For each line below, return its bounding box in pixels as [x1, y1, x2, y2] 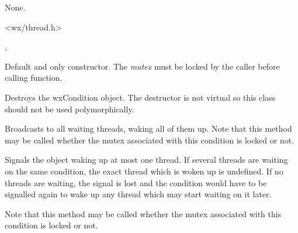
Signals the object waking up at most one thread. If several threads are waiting [5, 153, 288, 166]
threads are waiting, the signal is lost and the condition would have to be [5, 176, 267, 189]
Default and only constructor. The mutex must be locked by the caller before [5, 60, 280, 72]
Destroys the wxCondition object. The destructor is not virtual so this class [5, 91, 276, 103]
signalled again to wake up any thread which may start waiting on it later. [5, 188, 272, 200]
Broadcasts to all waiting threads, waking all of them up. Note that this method [5, 122, 292, 135]
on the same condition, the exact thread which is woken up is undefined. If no [5, 165, 283, 177]
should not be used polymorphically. [5, 102, 134, 115]
